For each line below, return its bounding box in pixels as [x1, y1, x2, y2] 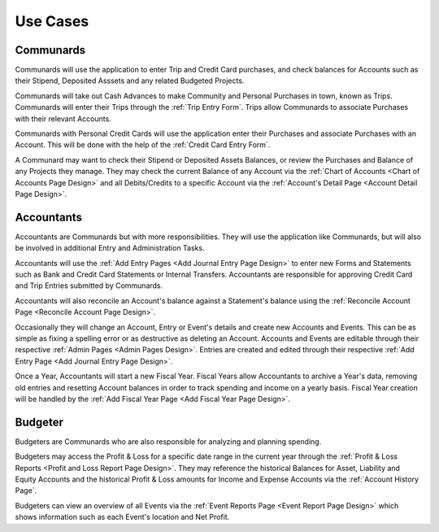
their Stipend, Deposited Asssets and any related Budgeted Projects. [15, 76, 245, 85]
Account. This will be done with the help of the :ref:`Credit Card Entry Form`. [15, 140, 271, 150]
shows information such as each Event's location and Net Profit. [15, 512, 230, 522]
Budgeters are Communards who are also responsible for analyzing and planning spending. [15, 436, 322, 447]
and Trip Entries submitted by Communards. [15, 281, 163, 290]
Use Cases [15, 12, 89, 30]
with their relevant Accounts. [15, 114, 111, 124]
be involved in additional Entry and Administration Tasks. [15, 243, 205, 253]
